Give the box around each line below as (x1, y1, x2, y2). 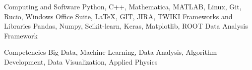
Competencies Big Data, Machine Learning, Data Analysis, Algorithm (4, 47, 217, 57)
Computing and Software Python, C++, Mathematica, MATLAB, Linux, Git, (4, 1, 242, 11)
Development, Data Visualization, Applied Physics (4, 56, 158, 67)
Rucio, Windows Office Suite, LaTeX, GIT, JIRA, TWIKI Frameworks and (4, 11, 233, 21)
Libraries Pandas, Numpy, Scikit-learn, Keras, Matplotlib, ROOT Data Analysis (4, 21, 248, 31)
